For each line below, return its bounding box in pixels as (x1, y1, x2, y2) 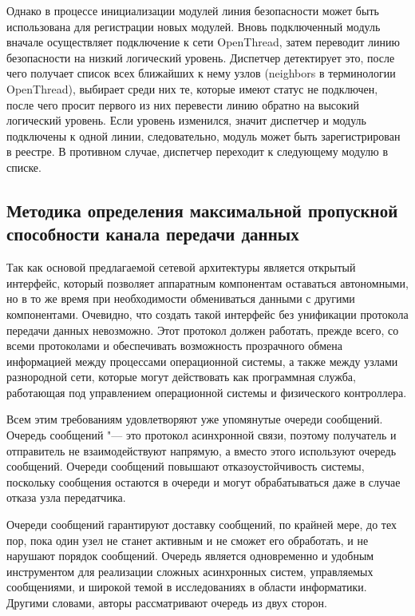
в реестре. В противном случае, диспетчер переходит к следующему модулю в (6, 143, 389, 160)
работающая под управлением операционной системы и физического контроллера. (6, 384, 407, 400)
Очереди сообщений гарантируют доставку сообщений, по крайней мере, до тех (6, 516, 397, 533)
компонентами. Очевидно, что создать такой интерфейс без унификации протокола (6, 305, 409, 322)
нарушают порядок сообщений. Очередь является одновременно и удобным (6, 547, 374, 564)
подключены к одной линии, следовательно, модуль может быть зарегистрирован (6, 127, 401, 144)
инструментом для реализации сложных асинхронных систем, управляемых (6, 562, 373, 579)
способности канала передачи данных (6, 221, 299, 246)
